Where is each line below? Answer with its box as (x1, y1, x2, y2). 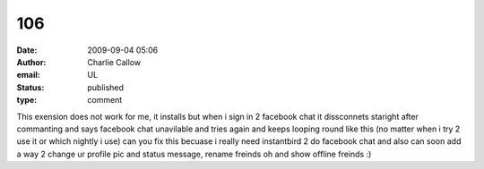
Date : (16, 45, 38, 55)
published (87, 81, 125, 93)
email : (16, 70, 40, 80)
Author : (16, 56, 47, 67)
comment (87, 95, 123, 106)
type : (16, 95, 38, 106)
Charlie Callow (87, 56, 142, 67)
